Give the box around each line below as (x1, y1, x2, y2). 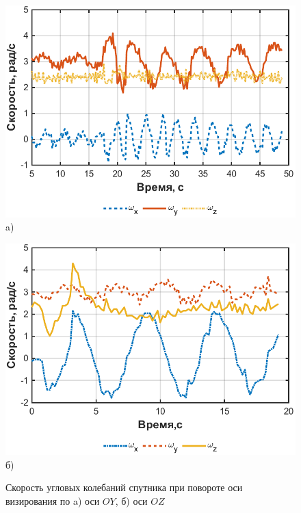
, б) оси (115, 494, 148, 508)
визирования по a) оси (5, 494, 100, 508)
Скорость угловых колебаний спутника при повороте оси (5, 480, 243, 495)
